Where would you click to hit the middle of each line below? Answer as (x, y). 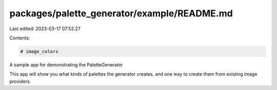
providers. (20, 81)
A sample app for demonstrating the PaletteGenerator (66, 64)
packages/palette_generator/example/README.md (121, 13)
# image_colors (39, 51)
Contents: (20, 38)
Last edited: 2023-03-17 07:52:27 (45, 29)
